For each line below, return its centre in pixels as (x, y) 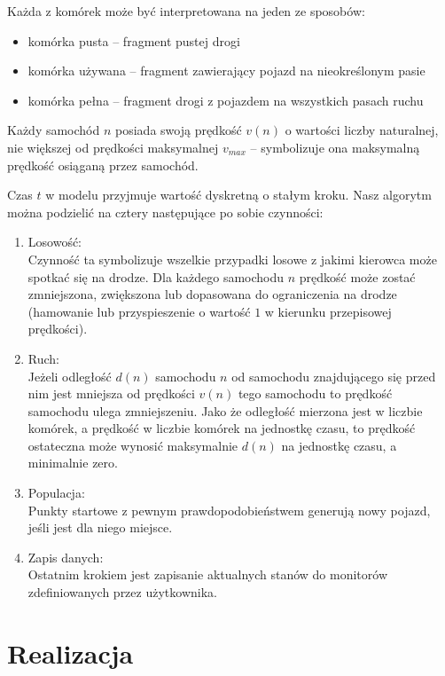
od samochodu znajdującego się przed (334, 376)
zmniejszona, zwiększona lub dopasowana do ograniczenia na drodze (212, 294)
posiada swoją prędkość (179, 130)
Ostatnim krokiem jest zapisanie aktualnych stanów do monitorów (208, 574)
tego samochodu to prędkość (315, 393)
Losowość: (55, 242)
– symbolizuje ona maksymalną (335, 147)
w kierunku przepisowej (328, 311)
